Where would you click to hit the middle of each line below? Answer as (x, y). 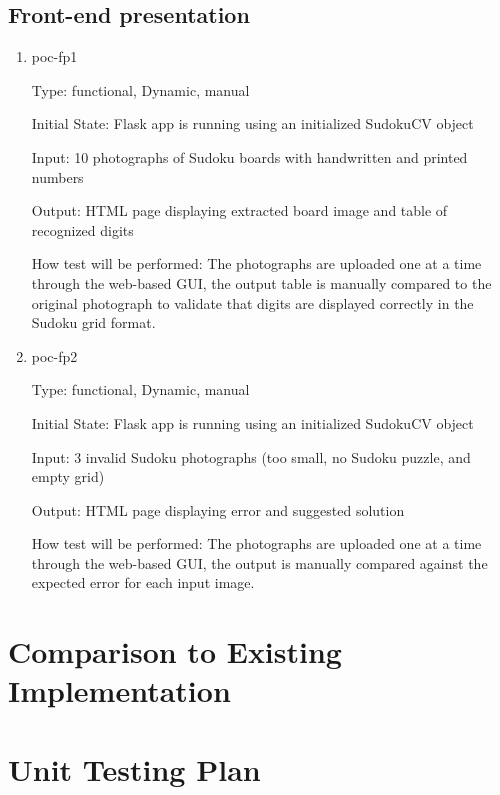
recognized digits (82, 229)
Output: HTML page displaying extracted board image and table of (239, 210)
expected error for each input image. (143, 582)
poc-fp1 (54, 56)
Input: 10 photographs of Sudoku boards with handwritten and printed (249, 156)
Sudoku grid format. (93, 322)
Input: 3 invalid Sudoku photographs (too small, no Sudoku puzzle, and (251, 456)
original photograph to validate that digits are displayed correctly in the (252, 302)
